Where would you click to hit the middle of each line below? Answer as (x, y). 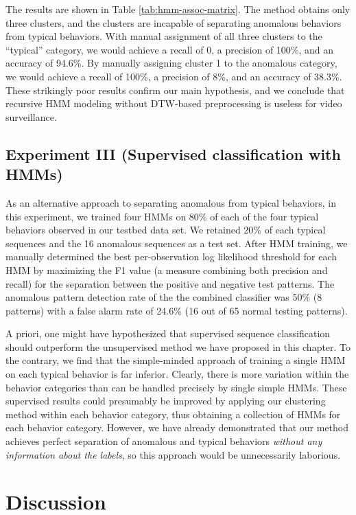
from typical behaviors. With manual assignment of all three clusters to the (164, 36)
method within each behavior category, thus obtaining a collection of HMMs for (173, 414)
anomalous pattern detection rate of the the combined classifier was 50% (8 (164, 297)
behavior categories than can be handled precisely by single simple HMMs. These (176, 387)
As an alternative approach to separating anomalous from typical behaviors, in (171, 202)
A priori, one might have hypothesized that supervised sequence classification (168, 333)
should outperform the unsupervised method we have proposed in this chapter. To (178, 346)
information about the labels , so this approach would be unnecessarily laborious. (173, 454)
